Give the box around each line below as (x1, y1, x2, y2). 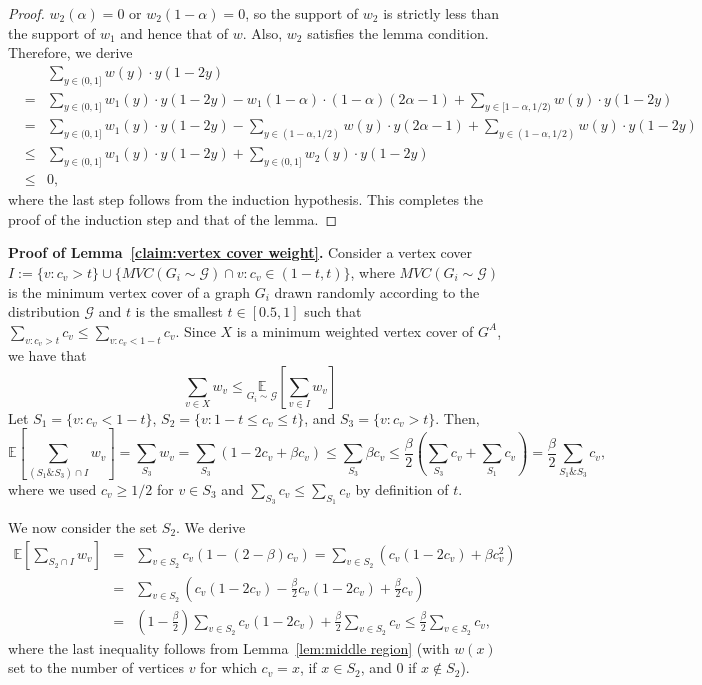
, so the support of (245, 3, 359, 23)
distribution (8, 301, 80, 322)
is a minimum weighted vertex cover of (236, 320, 474, 341)
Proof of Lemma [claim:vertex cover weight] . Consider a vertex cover (8, 242, 473, 263)
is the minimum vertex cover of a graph (8, 281, 251, 302)
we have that (8, 344, 87, 365)
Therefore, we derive (8, 42, 133, 63)
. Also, (242, 22, 283, 43)
